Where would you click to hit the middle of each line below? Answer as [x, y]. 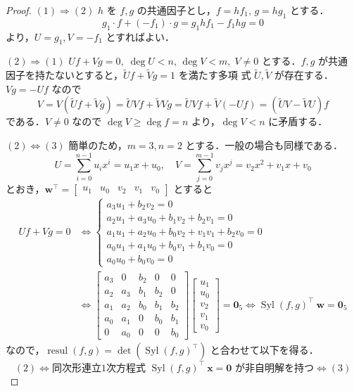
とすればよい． [140, 36]
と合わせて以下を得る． [264, 350]
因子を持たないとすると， [65, 75]
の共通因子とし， [176, 10]
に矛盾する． [298, 121]
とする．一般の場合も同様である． [264, 145]
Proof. [19, 10]
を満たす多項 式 [215, 75]
